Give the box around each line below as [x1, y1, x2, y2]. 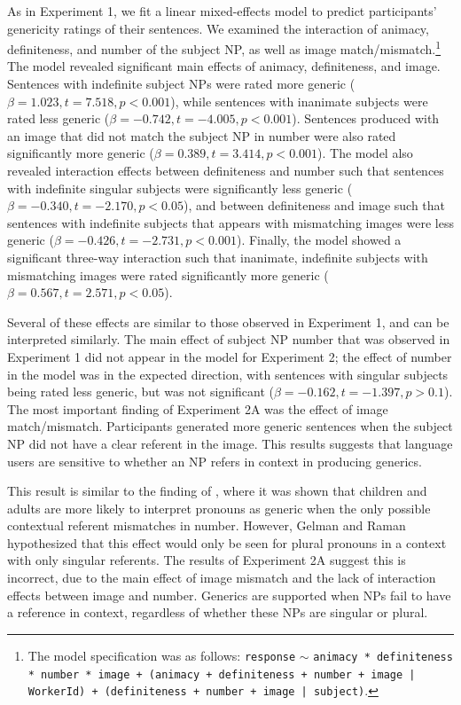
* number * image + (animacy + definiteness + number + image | [27, 668, 416, 681]
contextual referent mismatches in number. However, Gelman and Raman [7, 516, 406, 535]
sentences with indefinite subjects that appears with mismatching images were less [7, 213, 454, 231]
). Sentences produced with [292, 109, 440, 128]
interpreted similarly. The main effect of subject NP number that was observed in [7, 330, 450, 349]
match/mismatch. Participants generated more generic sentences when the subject [7, 417, 453, 435]
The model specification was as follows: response [27, 646, 296, 664]
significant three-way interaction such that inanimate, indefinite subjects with [7, 247, 428, 266]
